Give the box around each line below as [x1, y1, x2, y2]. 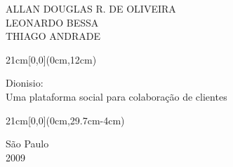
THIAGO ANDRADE [6, 29, 101, 43]
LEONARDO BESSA [6, 15, 99, 29]
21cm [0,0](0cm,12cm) [6, 52, 97, 66]
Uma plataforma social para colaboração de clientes [6, 89, 227, 103]
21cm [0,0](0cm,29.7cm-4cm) [6, 112, 125, 127]
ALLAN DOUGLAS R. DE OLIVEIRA [6, 1, 176, 15]
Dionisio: [6, 75, 44, 90]
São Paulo [6, 136, 49, 151]
